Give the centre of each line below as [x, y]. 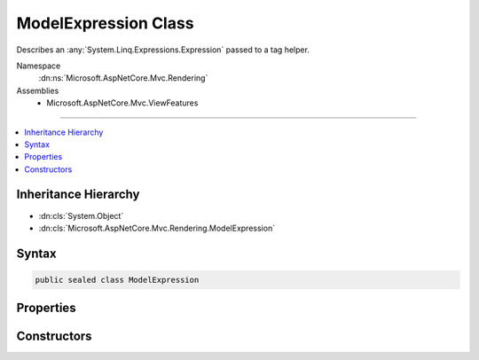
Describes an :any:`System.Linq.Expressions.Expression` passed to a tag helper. [163, 50]
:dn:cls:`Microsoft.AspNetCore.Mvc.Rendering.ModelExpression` [157, 228]
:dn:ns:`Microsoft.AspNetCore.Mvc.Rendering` [123, 78]
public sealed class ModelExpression [117, 280]
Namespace [39, 66]
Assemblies [38, 90]
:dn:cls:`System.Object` [81, 215]
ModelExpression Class [105, 23]
